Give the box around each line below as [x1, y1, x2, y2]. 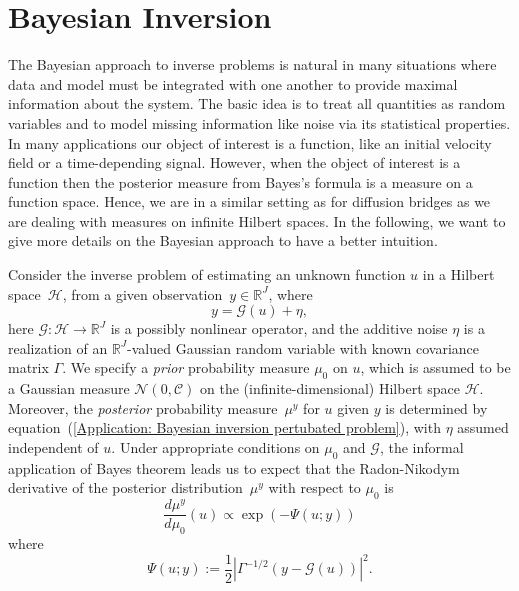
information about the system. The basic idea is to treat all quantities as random [8, 93, 506, 114]
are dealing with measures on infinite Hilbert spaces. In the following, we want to [8, 210, 506, 231]
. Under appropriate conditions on [111, 437, 320, 458]
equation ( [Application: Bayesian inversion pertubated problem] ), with [8, 417, 441, 438]
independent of [8, 437, 99, 458]
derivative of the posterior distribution [8, 477, 243, 498]
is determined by [385, 397, 488, 418]
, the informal [379, 437, 464, 458]
